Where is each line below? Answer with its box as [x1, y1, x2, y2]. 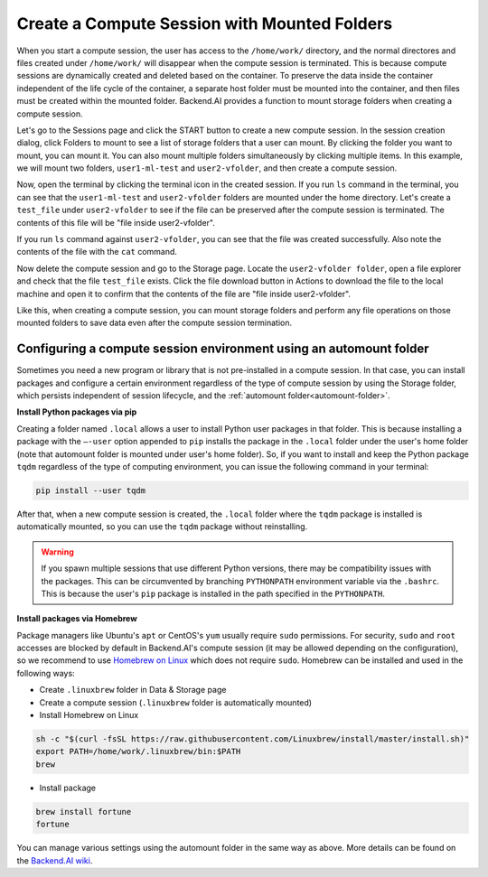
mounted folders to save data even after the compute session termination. [16, 317, 293, 329]
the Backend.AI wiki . [16, 854, 93, 866]
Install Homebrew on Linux [39, 710, 139, 721]
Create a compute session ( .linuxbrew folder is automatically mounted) [39, 696, 312, 708]
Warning [41, 546, 74, 557]
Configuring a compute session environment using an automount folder [16, 341, 429, 357]
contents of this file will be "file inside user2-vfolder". [16, 217, 216, 228]
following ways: [16, 667, 76, 678]
